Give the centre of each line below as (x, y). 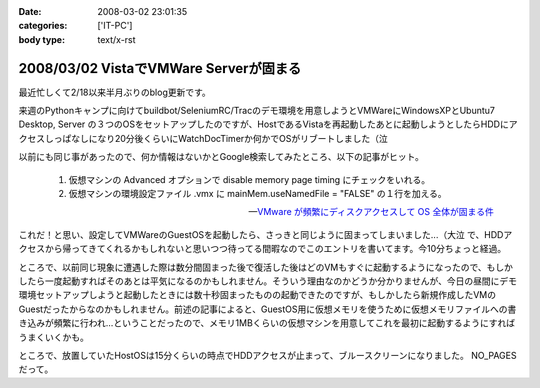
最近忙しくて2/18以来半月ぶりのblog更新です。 (115, 92)
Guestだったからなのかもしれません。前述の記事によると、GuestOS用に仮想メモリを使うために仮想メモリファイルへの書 (267, 309)
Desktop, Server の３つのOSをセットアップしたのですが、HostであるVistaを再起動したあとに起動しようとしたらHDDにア (268, 124)
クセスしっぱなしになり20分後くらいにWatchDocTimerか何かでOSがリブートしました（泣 (203, 138)
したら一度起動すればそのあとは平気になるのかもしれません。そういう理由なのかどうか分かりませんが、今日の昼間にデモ (267, 281)
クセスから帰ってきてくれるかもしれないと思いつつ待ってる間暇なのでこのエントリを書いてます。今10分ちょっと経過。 (262, 249)
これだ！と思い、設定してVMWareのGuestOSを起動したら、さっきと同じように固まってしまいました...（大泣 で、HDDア (265, 234)
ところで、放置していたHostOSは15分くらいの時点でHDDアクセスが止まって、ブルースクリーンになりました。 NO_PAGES (267, 355)
